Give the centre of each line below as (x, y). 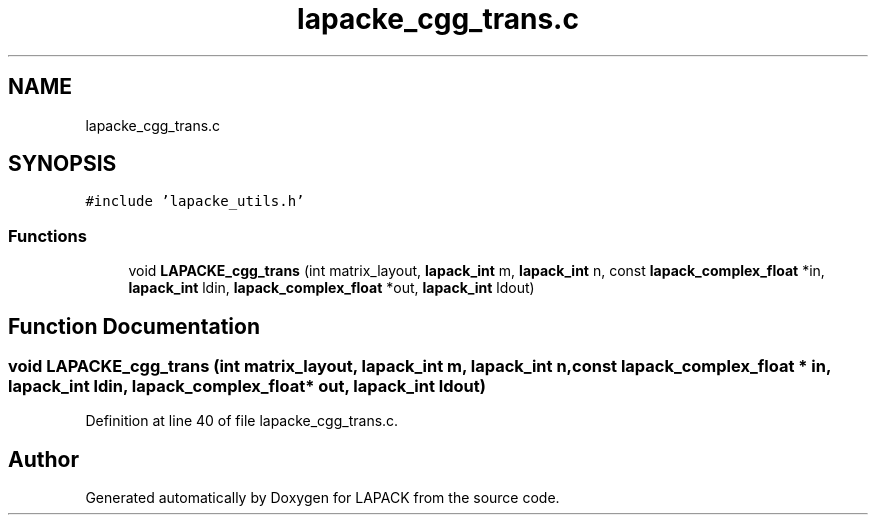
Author (43, 459)
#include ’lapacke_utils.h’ (195, 201)
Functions (47, 235)
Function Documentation (134, 326)
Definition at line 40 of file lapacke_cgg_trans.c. (242, 421)
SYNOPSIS (62, 164)
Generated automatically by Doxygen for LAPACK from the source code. (322, 498)
